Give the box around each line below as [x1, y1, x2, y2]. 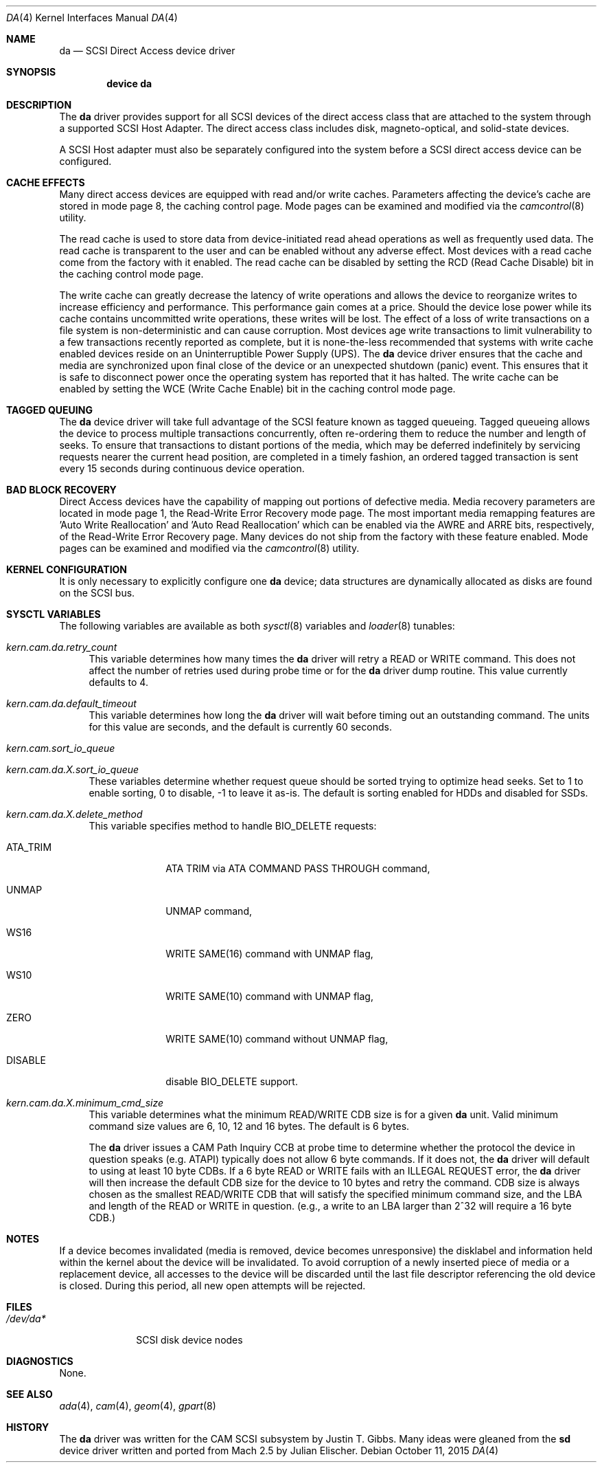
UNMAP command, [165, 905, 252, 917]
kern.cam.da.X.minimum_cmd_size [6, 1097, 164, 1109]
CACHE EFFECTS [6, 177, 85, 188]
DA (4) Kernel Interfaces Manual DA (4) [6, 12, 178, 23]
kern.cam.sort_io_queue [6, 742, 115, 754]
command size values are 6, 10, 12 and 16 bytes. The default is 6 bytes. [89, 1120, 410, 1132]
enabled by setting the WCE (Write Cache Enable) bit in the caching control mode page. [59, 383, 456, 394]
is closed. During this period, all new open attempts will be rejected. [59, 1280, 366, 1291]
